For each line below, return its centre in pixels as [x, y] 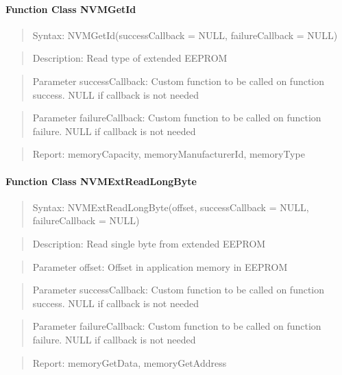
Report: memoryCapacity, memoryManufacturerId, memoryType [169, 154]
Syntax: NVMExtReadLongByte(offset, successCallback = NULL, [171, 207]
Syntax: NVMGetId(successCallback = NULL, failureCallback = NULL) [185, 35]
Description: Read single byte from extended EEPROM [149, 243]
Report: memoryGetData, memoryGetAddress [130, 362]
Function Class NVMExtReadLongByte [101, 181]
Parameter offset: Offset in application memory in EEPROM [160, 266]
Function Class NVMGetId [71, 9]
